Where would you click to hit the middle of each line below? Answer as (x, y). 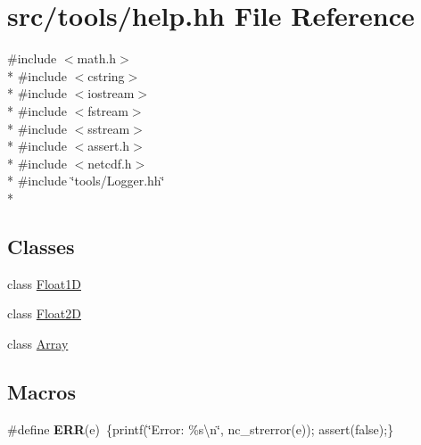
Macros (41, 391)
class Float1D (44, 283)
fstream (108, 110)
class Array (38, 343)
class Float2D (44, 313)
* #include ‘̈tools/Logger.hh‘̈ (86, 181)
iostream (111, 93)
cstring (106, 75)
